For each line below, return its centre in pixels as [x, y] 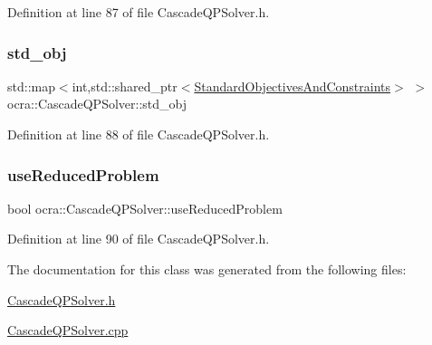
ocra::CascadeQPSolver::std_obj [97, 104]
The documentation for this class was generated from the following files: [207, 269]
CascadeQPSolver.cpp [68, 330]
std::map [31, 86]
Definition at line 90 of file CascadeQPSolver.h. [139, 239]
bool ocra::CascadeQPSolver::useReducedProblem [145, 208]
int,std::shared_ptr [125, 86]
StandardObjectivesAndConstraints [293, 86]
